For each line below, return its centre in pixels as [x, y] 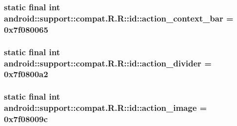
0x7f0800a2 [26, 74]
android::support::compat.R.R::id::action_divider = [108, 63]
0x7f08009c [26, 119]
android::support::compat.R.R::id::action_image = [106, 108]
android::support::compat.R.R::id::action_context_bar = [119, 18]
